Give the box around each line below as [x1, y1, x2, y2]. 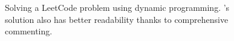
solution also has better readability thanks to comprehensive [5, 13, 229, 25]
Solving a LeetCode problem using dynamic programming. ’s [5, 1, 230, 13]
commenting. [5, 25, 53, 37]
